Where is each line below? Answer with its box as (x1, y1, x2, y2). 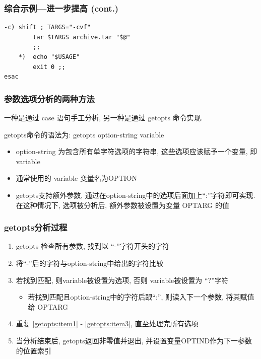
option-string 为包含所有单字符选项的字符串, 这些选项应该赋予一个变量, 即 (16, 146, 257, 157)
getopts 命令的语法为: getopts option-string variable (4, 129, 164, 139)
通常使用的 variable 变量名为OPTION (16, 173, 137, 183)
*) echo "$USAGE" (18, 53, 80, 60)
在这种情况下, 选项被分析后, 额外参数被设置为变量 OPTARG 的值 (16, 199, 230, 210)
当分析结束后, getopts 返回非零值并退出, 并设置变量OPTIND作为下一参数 (16, 335, 252, 345)
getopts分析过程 (4, 221, 68, 234)
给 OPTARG (28, 301, 69, 312)
